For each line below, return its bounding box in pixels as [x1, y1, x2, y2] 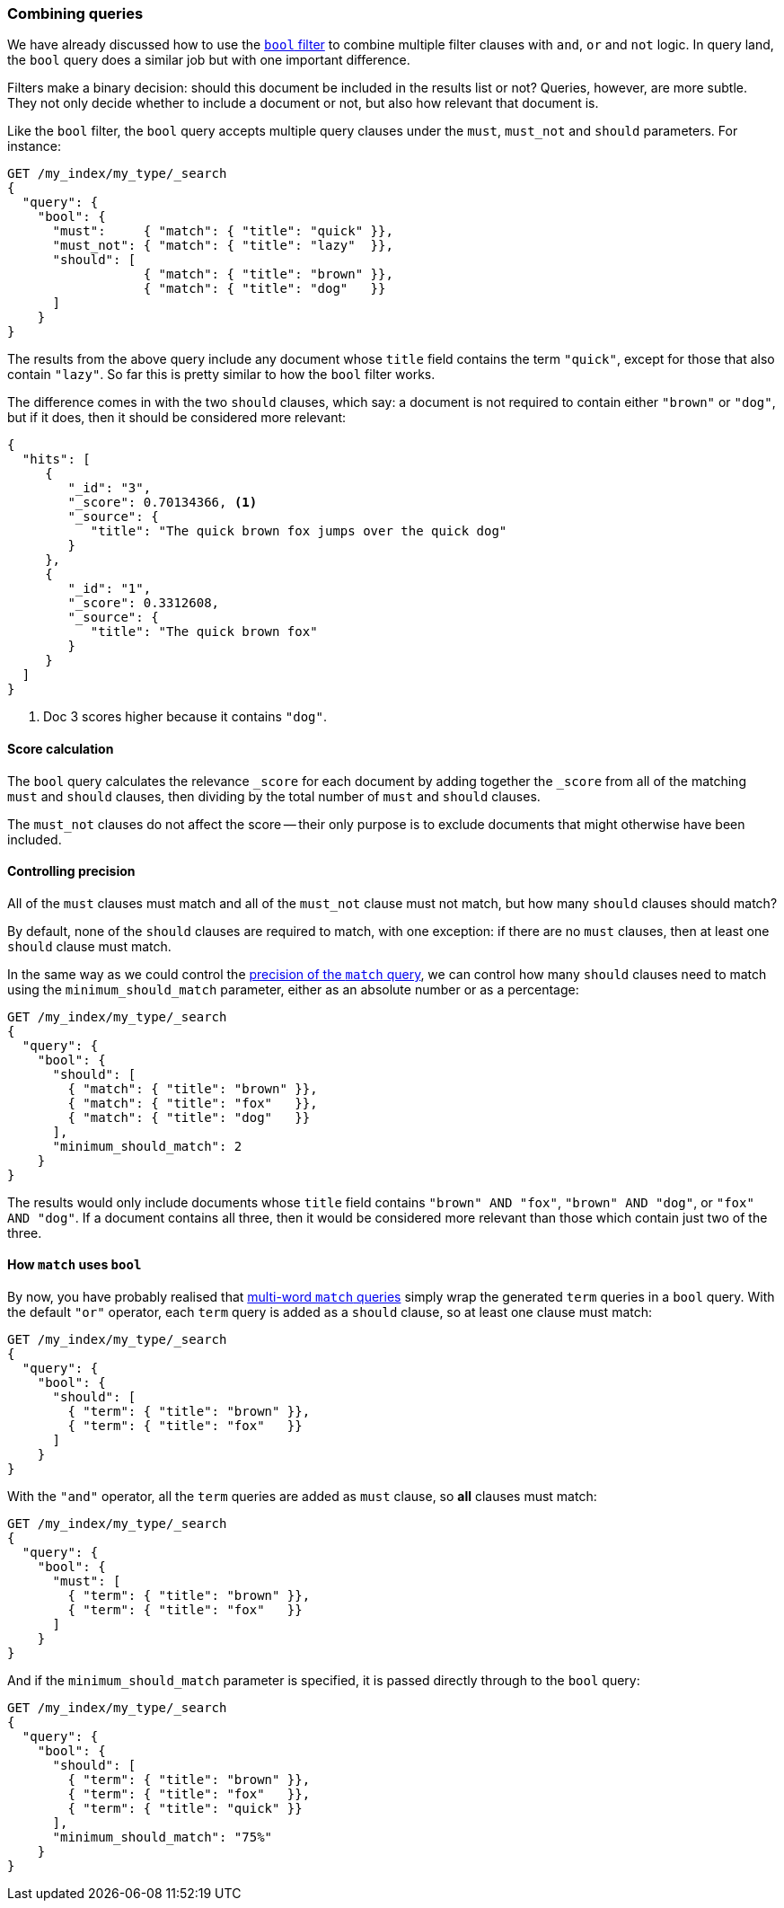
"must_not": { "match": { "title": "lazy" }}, [52, 238, 393, 253]
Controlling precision [7, 863, 136, 879]
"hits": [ [22, 452, 91, 467]
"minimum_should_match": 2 [52, 1138, 242, 1153]
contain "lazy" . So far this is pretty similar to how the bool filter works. [7, 367, 436, 383]
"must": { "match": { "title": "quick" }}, [52, 224, 393, 239]
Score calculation [7, 740, 114, 756]
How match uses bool [7, 1257, 142, 1273]
